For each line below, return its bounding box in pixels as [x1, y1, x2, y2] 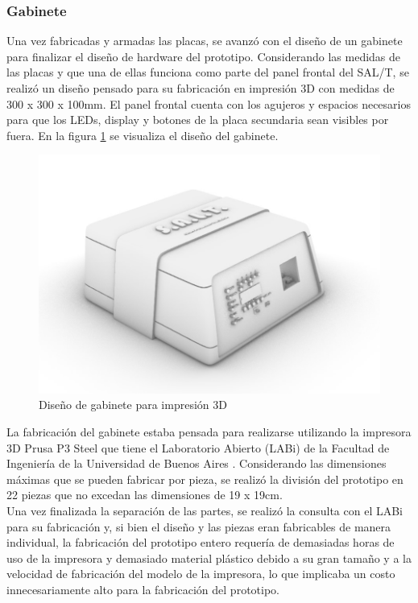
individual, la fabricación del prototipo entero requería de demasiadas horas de [6, 534, 395, 551]
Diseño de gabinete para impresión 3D [39, 396, 227, 413]
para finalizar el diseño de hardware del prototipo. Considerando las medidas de [6, 47, 401, 64]
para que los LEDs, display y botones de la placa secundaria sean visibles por [6, 111, 389, 128]
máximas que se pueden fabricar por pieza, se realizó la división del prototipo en [6, 470, 404, 487]
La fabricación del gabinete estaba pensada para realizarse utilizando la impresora [6, 423, 412, 440]
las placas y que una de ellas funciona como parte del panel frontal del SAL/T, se [6, 64, 409, 81]
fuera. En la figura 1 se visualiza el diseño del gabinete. [6, 126, 279, 143]
